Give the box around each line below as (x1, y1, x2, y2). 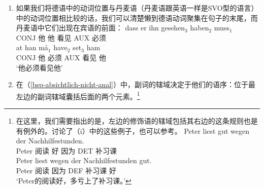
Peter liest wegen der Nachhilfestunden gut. (16, 155, 152, 166)
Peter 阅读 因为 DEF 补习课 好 (16, 165, 116, 175)
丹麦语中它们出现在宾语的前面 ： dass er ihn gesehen (16, 22, 185, 33)
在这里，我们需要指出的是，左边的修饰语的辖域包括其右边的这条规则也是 (16, 116, 258, 126)
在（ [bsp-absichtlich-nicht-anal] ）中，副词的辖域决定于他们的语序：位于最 (16, 79, 255, 90)
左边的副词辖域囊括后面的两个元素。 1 (16, 89, 140, 101)
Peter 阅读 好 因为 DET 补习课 (16, 145, 117, 156)
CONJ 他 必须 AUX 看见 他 (16, 52, 106, 62)
